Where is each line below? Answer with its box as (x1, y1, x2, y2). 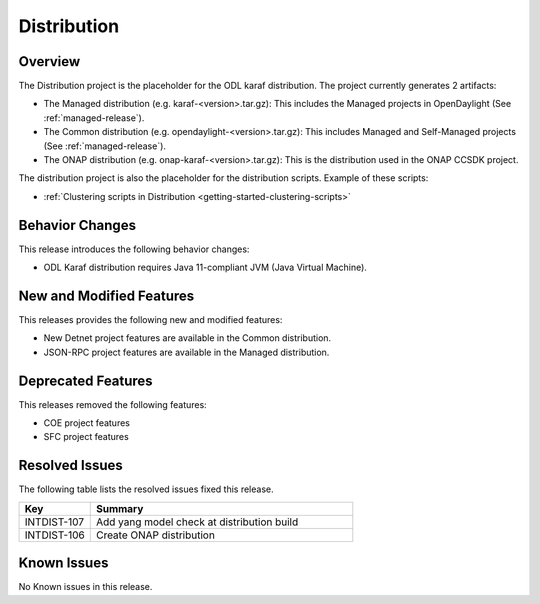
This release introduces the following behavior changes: (18, 243, 250, 255)
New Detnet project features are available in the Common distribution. (43, 332, 332, 344)
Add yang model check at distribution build (95, 515, 299, 529)
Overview (18, 53, 81, 70)
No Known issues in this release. (18, 581, 153, 593)
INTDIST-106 (24, 528, 85, 542)
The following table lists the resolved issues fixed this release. (18, 483, 274, 495)
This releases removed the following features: (18, 398, 207, 410)
